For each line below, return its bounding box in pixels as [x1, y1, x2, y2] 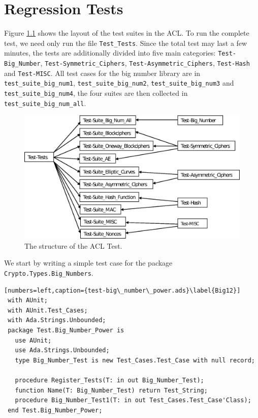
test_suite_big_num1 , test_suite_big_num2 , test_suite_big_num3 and [4, 77, 234, 88]
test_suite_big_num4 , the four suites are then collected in [4, 88, 188, 98]
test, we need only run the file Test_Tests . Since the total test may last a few [4, 37, 247, 48]
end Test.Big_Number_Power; [8, 406, 103, 414]
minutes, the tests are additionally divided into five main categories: [4, 47, 216, 58]
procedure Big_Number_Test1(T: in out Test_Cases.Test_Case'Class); [15, 397, 251, 404]
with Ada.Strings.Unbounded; [8, 317, 106, 324]
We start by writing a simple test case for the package [4, 257, 173, 268]
